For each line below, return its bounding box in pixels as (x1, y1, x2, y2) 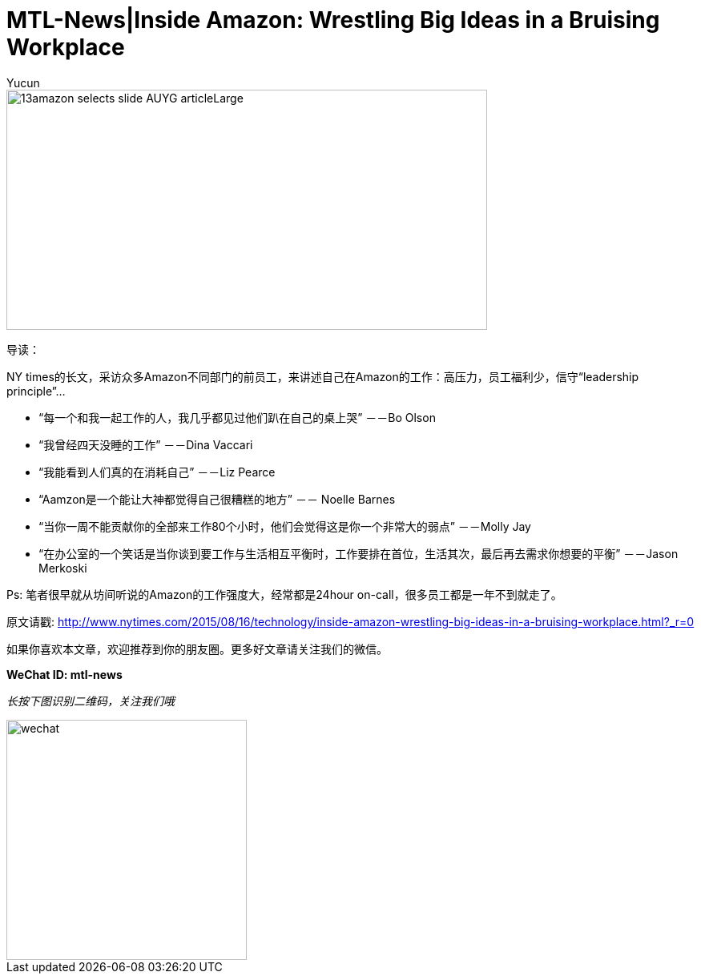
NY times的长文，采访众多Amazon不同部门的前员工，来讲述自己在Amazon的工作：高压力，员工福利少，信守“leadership (6, 369, 639, 384)
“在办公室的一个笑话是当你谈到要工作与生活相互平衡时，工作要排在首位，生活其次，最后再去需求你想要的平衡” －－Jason (38, 546, 679, 560)
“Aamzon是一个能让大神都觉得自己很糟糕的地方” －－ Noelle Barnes (38, 492, 396, 506)
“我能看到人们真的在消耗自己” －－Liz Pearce (38, 464, 276, 479)
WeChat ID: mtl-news (6, 667, 123, 681)
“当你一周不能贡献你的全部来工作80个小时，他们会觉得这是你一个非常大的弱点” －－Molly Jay (38, 519, 531, 533)
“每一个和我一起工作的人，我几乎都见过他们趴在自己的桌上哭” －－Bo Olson (38, 410, 436, 424)
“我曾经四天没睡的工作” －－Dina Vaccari (38, 437, 253, 452)
